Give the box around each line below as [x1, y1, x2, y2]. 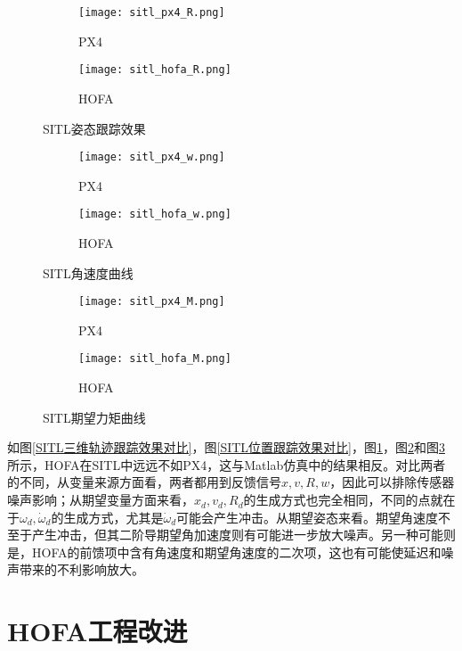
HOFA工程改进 [7, 613, 188, 649]
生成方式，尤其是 [63, 507, 164, 526]
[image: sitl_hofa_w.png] [78, 208, 231, 221]
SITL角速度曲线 [43, 263, 134, 282]
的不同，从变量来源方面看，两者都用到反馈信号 [7, 473, 281, 491]
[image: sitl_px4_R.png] [78, 6, 225, 19]
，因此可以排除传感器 [329, 473, 455, 491]
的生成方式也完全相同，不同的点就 [243, 490, 443, 509]
